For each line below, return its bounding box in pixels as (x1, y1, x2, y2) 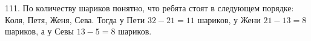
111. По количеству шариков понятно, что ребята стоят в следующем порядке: (5, 2, 294, 14)
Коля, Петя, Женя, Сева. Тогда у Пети (5, 13, 145, 26)
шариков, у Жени (197, 13, 261, 26)
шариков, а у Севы (5, 25, 74, 37)
